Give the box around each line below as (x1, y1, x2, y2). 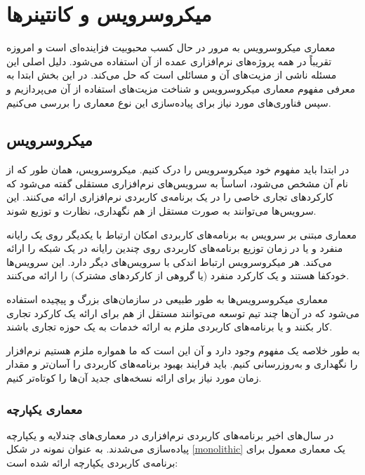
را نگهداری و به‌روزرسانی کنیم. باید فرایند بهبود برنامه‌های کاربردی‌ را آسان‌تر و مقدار (6, 356, 358, 371)
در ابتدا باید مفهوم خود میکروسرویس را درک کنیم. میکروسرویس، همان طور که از (6, 162, 350, 177)
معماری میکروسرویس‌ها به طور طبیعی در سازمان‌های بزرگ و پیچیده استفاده (6, 292, 328, 307)
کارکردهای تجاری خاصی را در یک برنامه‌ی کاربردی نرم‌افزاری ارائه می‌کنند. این (6, 189, 334, 204)
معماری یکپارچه (6, 400, 83, 417)
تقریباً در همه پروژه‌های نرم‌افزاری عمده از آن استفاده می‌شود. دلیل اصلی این (6, 53, 332, 68)
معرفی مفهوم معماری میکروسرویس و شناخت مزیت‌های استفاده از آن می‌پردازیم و (6, 81, 355, 95)
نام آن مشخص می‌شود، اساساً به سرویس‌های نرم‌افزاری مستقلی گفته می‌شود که (6, 175, 349, 190)
